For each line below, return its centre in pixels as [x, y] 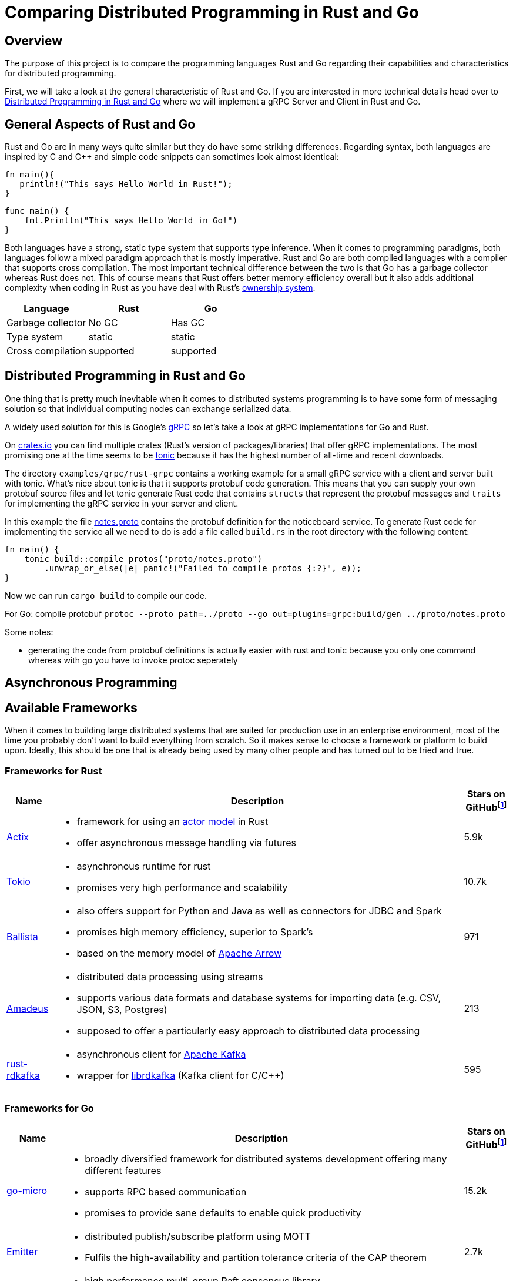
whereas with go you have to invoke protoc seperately [133, 660]
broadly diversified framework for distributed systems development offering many [266, 1159]
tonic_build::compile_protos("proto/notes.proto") [143, 559]
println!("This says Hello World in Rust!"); [126, 184]
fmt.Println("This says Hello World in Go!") [131, 221]
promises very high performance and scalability [182, 888]
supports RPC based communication [166, 1192]
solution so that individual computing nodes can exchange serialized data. [148, 408]
